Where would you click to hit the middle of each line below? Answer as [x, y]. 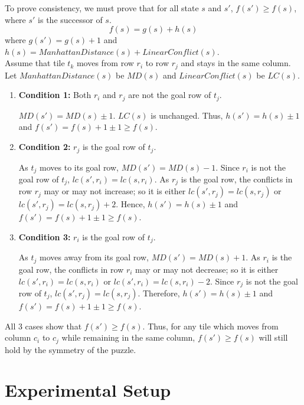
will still [273, 337]
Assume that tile [35, 63]
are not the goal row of [170, 95]
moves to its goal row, [79, 167]
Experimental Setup [88, 390]
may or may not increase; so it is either [115, 191]
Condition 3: [45, 237]
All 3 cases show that [43, 326]
